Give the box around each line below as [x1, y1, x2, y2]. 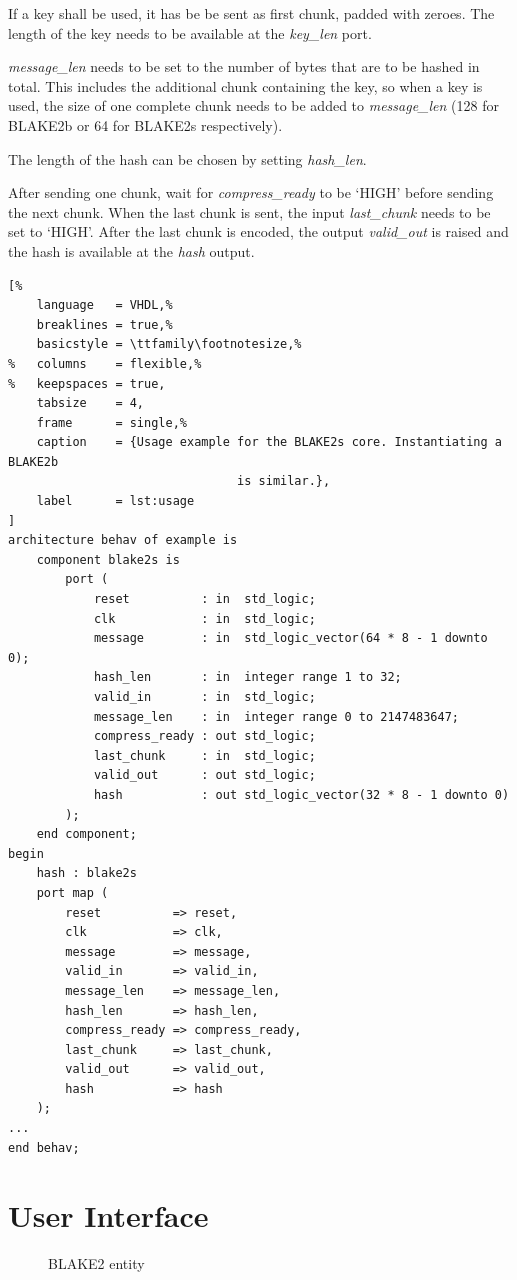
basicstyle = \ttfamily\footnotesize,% [36, 337, 302, 352]
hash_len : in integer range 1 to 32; [93, 670, 402, 685]
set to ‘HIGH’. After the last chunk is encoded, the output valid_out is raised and [8, 221, 509, 242]
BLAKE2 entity [48, 1253, 145, 1274]
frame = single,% [36, 415, 187, 430]
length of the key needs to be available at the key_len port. [8, 22, 372, 43]
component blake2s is [36, 552, 180, 567]
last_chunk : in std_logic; [93, 748, 316, 763]
